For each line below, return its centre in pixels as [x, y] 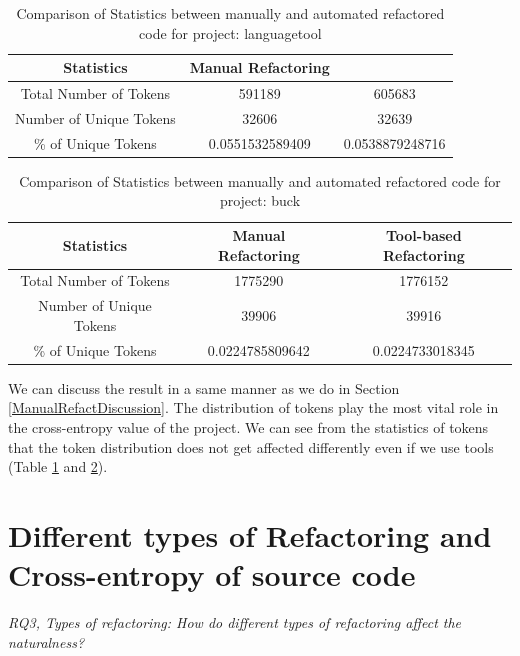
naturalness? [46, 641]
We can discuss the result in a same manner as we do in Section [204, 387]
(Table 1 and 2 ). [58, 466]
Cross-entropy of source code [212, 574]
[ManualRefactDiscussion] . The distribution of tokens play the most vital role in [253, 407]
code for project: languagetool [230, 32]
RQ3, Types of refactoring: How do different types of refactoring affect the [235, 622]
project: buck [260, 200]
